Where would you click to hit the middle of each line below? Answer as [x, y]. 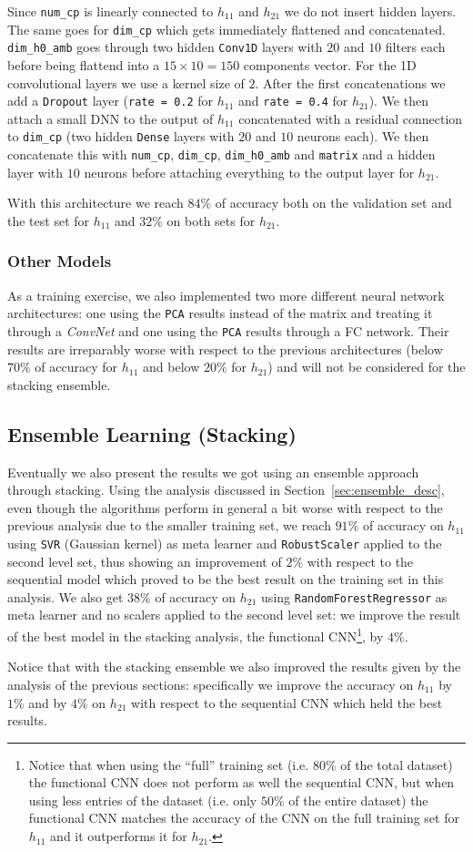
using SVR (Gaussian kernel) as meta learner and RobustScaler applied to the [225, 543]
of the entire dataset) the [358, 800]
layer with [35, 172]
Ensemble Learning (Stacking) [152, 433]
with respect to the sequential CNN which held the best [287, 702]
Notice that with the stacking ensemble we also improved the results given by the [234, 667]
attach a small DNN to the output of [111, 118]
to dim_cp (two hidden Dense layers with [121, 136]
